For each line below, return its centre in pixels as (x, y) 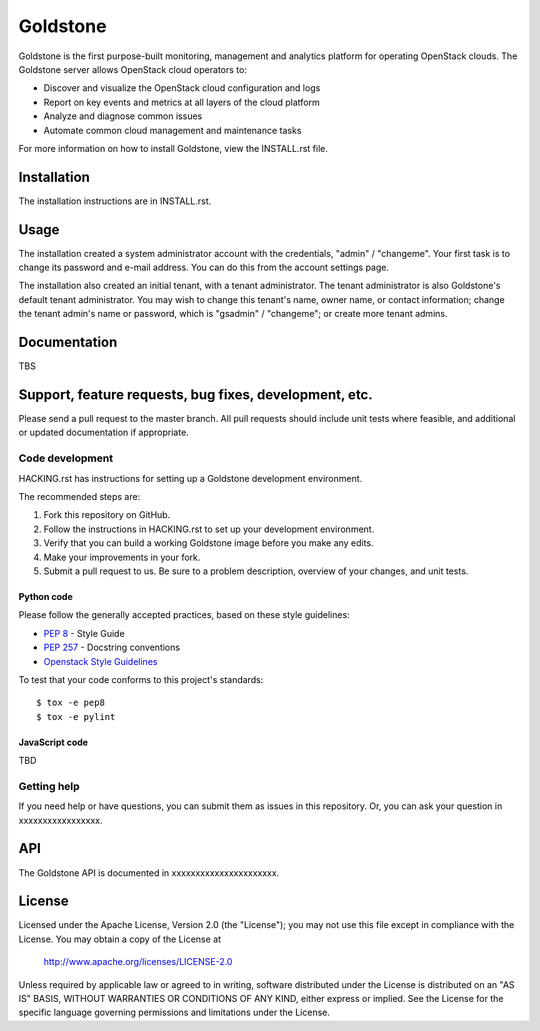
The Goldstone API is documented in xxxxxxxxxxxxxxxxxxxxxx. (149, 872)
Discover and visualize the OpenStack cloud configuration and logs (182, 88)
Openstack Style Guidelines (100, 661)
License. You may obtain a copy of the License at (120, 939)
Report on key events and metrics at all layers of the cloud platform (181, 102)
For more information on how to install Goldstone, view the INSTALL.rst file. (173, 148)
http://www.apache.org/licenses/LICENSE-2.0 (138, 962)
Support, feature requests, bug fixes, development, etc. (196, 394)
